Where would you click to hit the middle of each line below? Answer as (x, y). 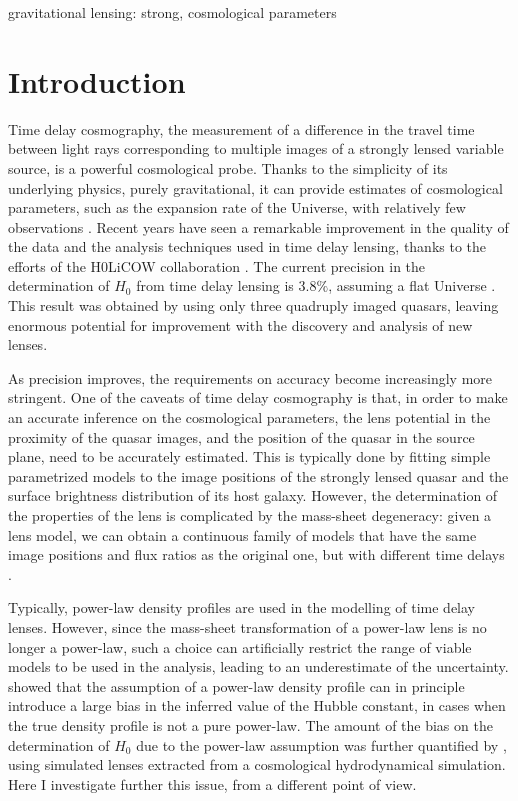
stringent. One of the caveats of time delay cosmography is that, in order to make (258, 397)
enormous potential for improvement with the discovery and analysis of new (240, 324)
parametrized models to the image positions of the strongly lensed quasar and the (258, 475)
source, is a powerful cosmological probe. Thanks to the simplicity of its (228, 167)
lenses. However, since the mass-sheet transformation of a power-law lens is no (247, 626)
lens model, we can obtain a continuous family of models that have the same (242, 534)
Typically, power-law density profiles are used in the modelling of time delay (242, 607)
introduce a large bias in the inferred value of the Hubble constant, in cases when (257, 705)
